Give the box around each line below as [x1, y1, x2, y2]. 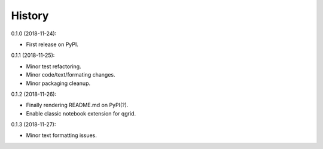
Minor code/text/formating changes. [26, 71, 116, 78]
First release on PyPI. [26, 41, 79, 48]
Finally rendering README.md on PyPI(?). [26, 102, 129, 109]
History [11, 9, 49, 22]
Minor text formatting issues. [26, 132, 97, 139]
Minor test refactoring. [26, 63, 81, 70]
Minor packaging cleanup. [26, 80, 91, 87]
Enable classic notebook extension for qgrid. [26, 110, 136, 117]
